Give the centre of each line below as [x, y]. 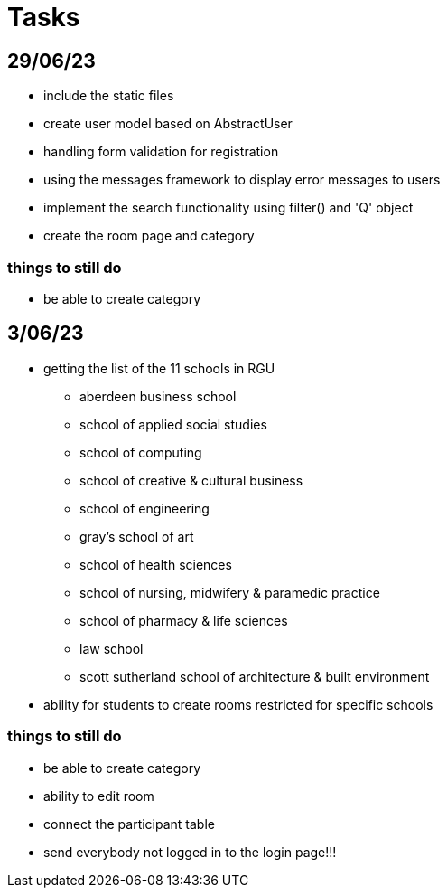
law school [112, 648]
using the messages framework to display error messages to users [242, 180]
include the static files [109, 96]
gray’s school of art [137, 536]
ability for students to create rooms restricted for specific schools [238, 704]
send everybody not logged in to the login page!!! [190, 852]
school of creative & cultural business [191, 480]
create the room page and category [149, 236]
